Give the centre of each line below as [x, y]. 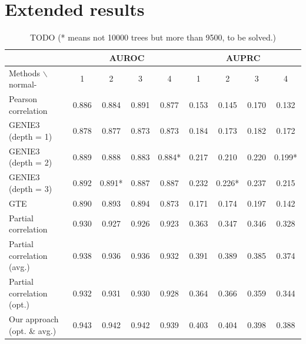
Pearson [23, 99]
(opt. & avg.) [33, 330]
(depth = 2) [31, 162]
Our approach [34, 319]
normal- [23, 84]
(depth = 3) [31, 188]
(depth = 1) [31, 136]
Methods [24, 72]
